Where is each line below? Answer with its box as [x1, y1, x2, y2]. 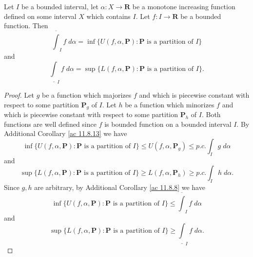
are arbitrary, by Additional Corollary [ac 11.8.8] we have [34, 182, 205, 192]
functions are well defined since [4, 119, 97, 129]
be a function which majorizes [41, 89, 132, 100]
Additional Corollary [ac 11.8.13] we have [4, 128, 127, 138]
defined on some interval [4, 11, 77, 21]
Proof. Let [4, 89, 34, 100]
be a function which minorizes [125, 99, 214, 109]
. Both [201, 109, 221, 120]
